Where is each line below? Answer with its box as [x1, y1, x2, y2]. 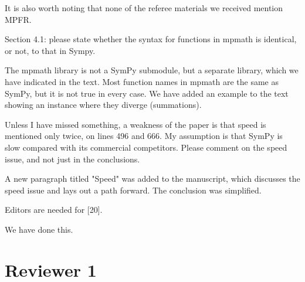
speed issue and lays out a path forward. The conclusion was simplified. [5, 184, 262, 196]
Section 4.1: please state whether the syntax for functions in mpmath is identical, [5, 33, 297, 45]
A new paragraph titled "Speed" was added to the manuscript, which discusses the [5, 172, 300, 185]
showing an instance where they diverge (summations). [5, 98, 202, 111]
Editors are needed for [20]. [5, 203, 103, 216]
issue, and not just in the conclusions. [5, 152, 140, 165]
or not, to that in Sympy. [5, 44, 96, 56]
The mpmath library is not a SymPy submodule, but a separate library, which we [5, 64, 299, 76]
